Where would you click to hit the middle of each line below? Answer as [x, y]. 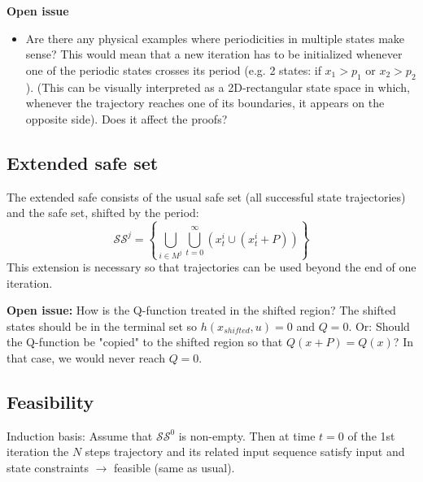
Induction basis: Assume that [80, 435]
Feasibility [50, 401]
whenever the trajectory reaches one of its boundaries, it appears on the [205, 103]
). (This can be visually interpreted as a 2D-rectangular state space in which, [218, 87]
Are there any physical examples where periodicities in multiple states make [215, 38]
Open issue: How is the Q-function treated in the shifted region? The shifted [201, 310]
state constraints [48, 467]
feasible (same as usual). [174, 467]
